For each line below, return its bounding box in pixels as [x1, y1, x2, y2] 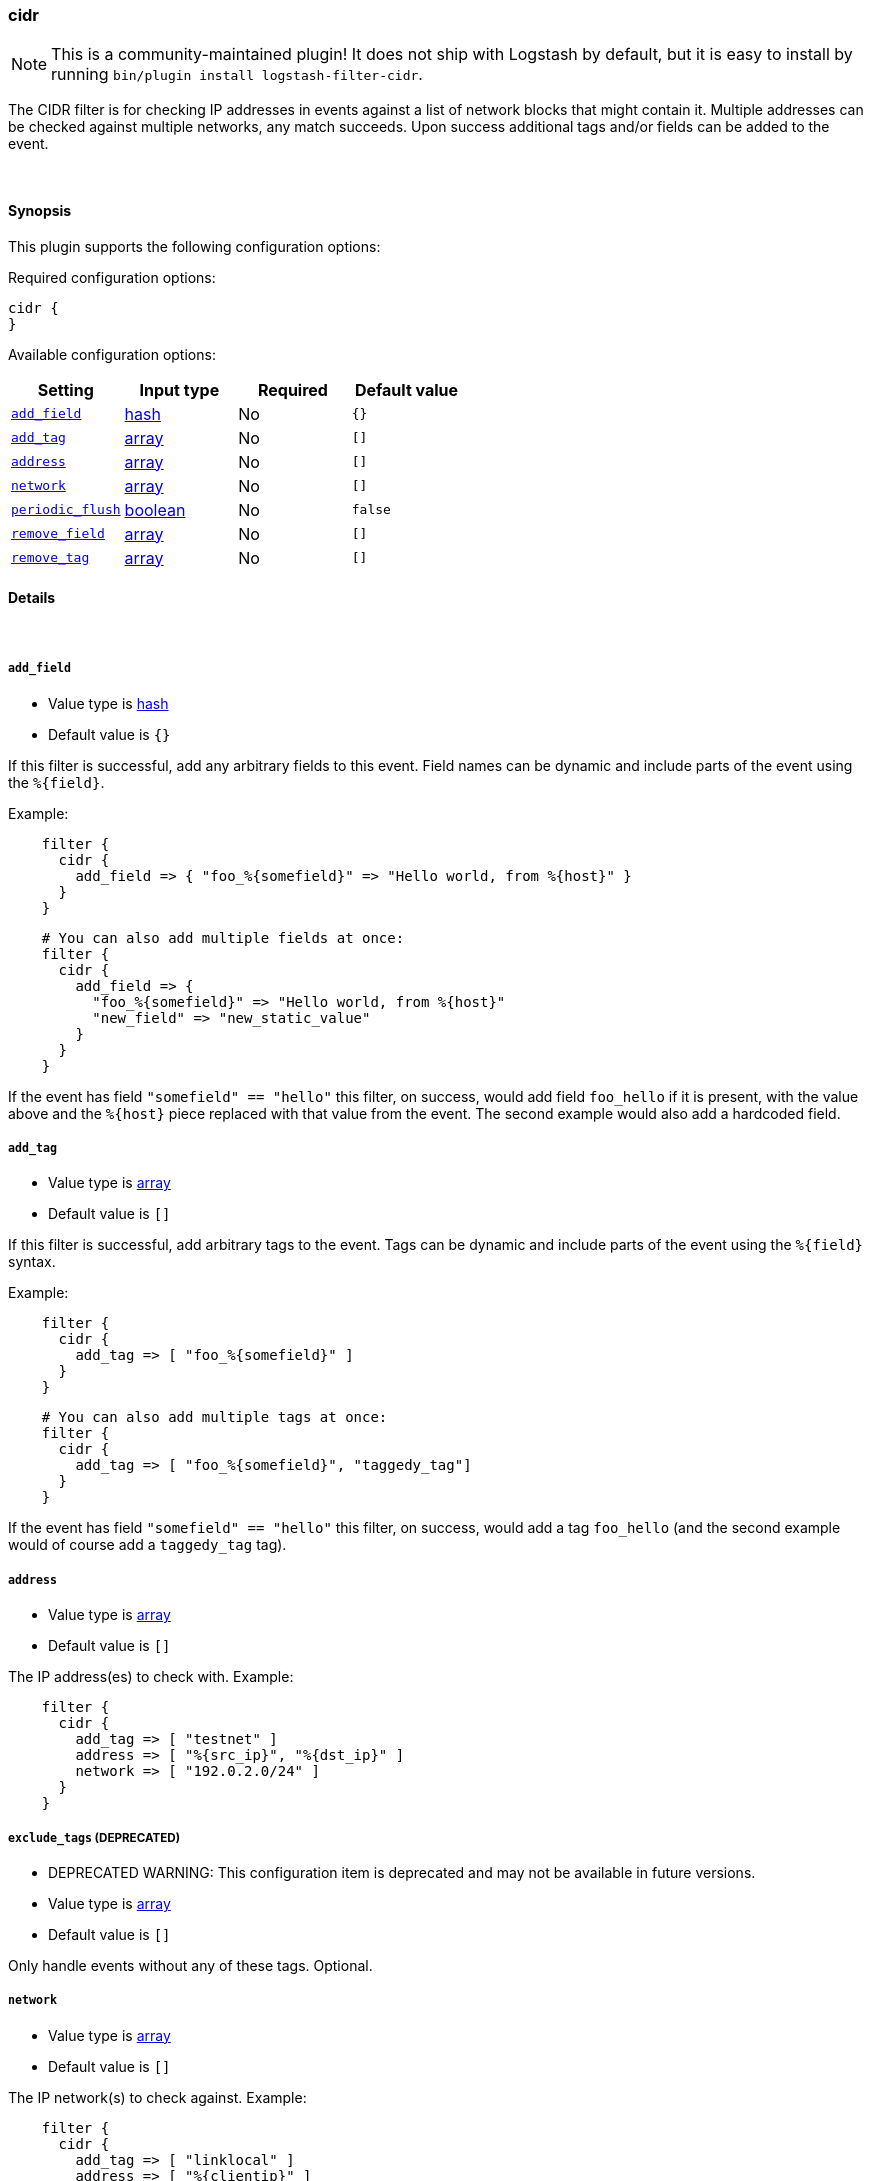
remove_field [11, 526, 105, 542]
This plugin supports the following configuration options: [8, 237, 381, 255]
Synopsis [8, 201, 72, 219]
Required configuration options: [8, 268, 216, 286]
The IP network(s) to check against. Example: [8, 2088, 307, 2106]
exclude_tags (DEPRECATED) [8, 1830, 181, 1845]
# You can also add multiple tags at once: [41, 1409, 388, 1426]
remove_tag [11, 550, 90, 566]
